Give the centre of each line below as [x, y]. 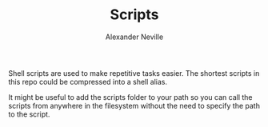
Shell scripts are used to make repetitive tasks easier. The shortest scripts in [134, 73]
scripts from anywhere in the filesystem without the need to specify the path [134, 105]
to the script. [29, 114]
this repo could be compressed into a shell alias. [88, 81]
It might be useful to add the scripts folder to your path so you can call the [130, 97]
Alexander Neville [134, 37]
